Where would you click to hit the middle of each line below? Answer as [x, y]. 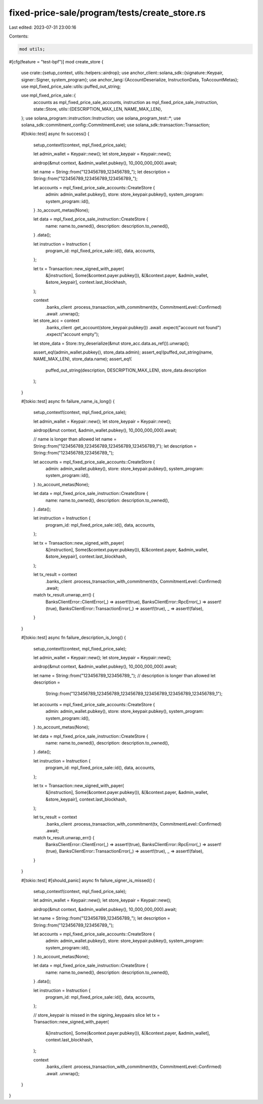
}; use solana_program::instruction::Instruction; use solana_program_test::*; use [101, 118]
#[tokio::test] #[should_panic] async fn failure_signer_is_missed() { [88, 880]
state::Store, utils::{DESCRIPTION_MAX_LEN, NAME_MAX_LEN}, [98, 109]
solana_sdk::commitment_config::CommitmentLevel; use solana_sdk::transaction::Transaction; [116, 125]
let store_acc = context [56, 321]
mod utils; [32, 49]
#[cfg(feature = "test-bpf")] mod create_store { [56, 61]
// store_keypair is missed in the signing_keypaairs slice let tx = [97, 1015]
